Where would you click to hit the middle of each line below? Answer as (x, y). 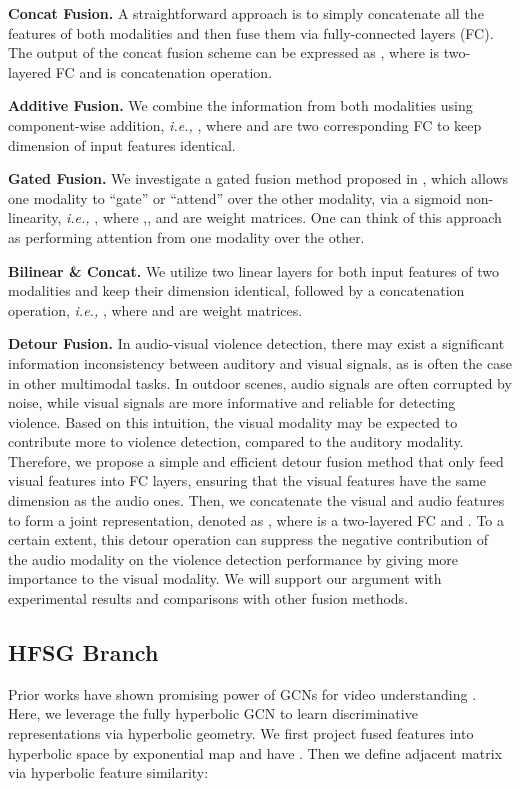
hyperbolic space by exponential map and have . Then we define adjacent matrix (255, 752)
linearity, (35, 217)
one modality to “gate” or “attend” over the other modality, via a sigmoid (235, 197)
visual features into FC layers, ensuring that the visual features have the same (247, 480)
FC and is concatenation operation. (164, 71)
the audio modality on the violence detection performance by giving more (233, 558)
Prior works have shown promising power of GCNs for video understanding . (242, 693)
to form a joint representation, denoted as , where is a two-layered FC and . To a (256, 519)
